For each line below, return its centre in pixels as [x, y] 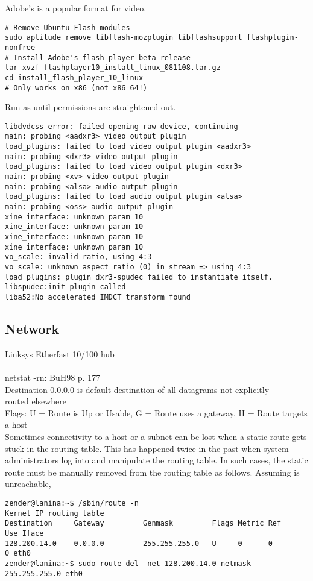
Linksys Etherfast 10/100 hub [60, 353]
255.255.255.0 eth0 [44, 573]
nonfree [20, 47]
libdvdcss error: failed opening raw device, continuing [122, 126]
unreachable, [28, 484]
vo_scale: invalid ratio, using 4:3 [78, 257]
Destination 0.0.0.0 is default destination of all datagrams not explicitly [137, 389]
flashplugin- [272, 38]
